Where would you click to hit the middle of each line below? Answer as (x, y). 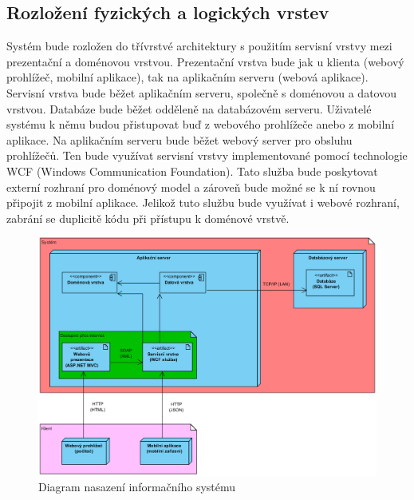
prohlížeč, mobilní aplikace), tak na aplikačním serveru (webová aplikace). (187, 77)
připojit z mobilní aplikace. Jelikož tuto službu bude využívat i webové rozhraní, (203, 202)
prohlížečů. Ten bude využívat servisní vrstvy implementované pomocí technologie (207, 155)
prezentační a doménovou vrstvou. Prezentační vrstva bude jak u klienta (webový (205, 61)
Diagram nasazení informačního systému (137, 487)
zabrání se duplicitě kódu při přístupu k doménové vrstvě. (148, 218)
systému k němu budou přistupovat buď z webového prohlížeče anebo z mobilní (201, 124)
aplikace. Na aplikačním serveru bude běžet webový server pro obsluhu (179, 139)
